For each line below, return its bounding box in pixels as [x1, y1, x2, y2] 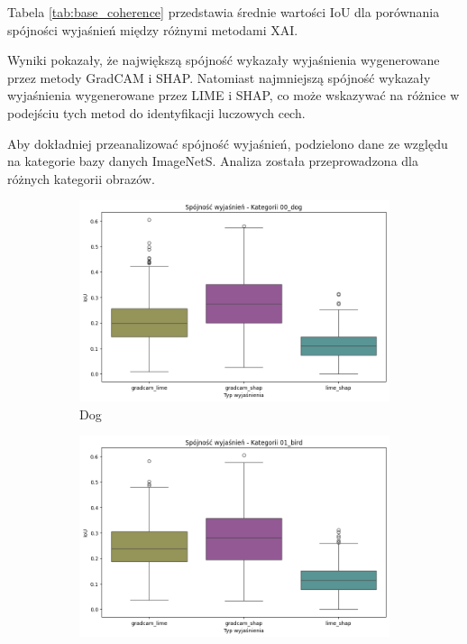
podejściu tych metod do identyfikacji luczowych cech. [7, 103, 306, 122]
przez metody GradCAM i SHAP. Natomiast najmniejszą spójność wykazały [7, 68, 431, 87]
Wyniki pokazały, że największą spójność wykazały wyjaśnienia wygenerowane [7, 51, 440, 69]
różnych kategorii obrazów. [7, 169, 155, 188]
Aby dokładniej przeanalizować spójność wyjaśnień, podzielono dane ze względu [7, 133, 448, 152]
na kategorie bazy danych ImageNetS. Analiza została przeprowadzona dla [7, 152, 418, 170]
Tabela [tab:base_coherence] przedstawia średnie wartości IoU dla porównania [7, 3, 440, 21]
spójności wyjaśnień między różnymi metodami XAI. [7, 20, 298, 39]
